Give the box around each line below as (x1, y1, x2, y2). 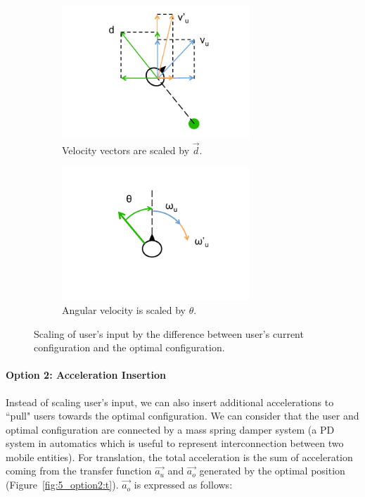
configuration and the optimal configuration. (34, 340, 225, 355)
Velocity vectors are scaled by (62, 142, 190, 157)
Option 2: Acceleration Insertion (6, 367, 166, 382)
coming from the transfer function (6, 463, 152, 478)
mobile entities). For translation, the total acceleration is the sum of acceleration (6, 449, 353, 464)
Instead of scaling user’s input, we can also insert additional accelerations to (6, 394, 334, 409)
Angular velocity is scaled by (62, 302, 186, 317)
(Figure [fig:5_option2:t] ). (6, 477, 119, 492)
